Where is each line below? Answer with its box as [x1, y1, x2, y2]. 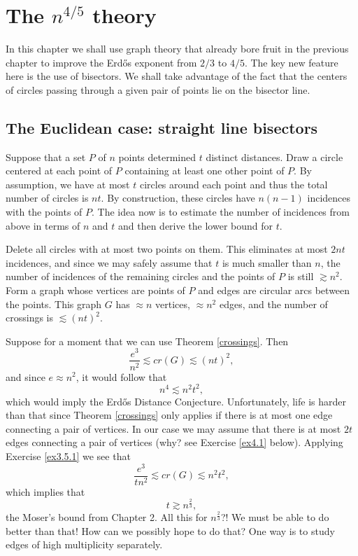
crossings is [6, 310, 53, 325]
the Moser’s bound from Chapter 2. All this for [6, 510, 208, 524]
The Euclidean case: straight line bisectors [6, 116, 318, 138]
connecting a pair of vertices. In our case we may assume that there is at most [6, 421, 341, 436]
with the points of [6, 204, 83, 219]
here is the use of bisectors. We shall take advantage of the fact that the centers [6, 69, 348, 83]
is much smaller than [222, 255, 312, 270]
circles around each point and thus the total [139, 176, 328, 191]
